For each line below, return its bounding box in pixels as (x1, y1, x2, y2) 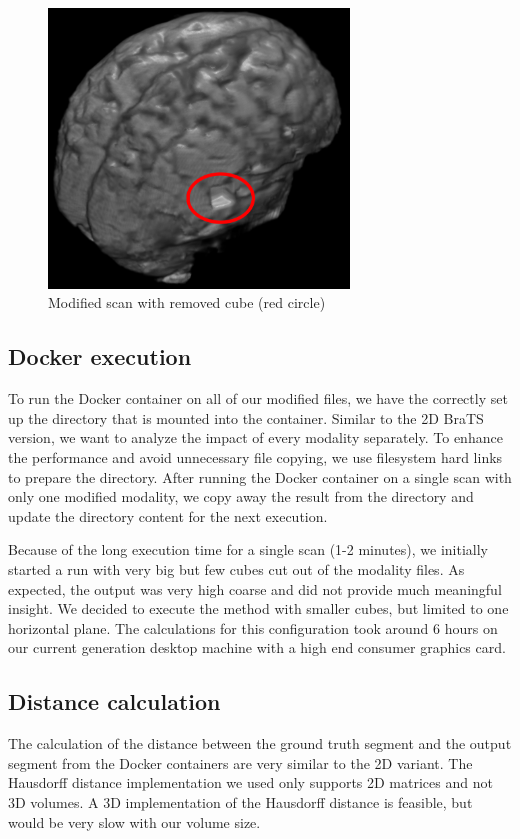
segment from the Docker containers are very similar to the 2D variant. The (8, 752, 473, 773)
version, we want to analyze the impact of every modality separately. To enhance (8, 427, 503, 448)
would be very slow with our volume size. (8, 811, 261, 832)
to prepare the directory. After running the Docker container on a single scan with (8, 466, 512, 487)
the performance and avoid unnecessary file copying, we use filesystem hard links (8, 447, 503, 468)
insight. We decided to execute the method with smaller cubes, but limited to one (8, 598, 509, 619)
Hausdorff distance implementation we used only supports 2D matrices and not (8, 772, 493, 793)
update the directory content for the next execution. (8, 505, 328, 526)
